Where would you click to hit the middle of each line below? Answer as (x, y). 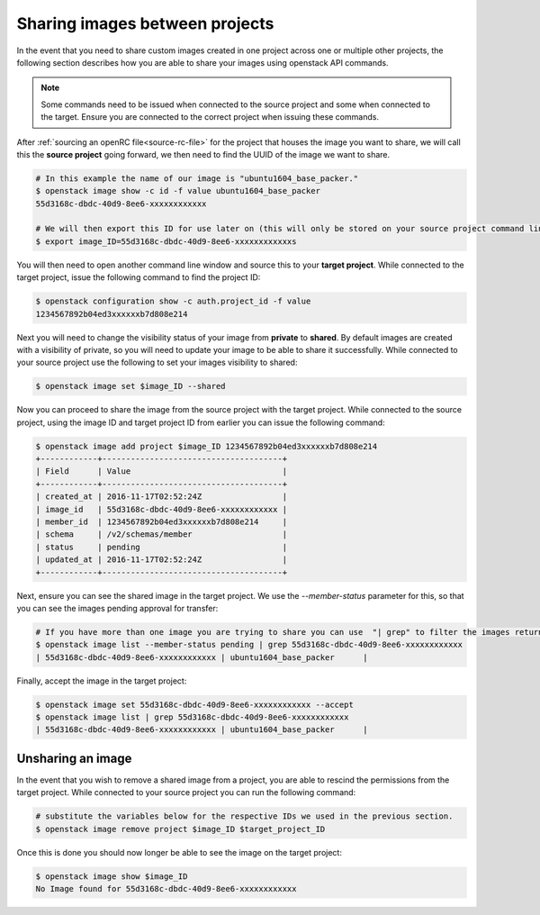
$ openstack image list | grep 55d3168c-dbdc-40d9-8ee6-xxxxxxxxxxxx (192, 717)
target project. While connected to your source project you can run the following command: (186, 793)
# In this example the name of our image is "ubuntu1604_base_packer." (197, 178)
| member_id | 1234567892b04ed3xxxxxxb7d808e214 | (162, 522)
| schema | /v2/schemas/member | (162, 535)
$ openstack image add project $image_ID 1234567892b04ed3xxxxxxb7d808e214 (207, 446)
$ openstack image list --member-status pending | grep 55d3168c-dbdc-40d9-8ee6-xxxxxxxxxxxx (249, 645)
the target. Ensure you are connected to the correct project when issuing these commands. (210, 117)
